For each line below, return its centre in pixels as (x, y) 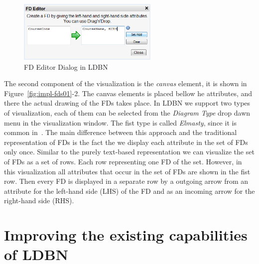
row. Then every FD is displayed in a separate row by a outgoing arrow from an (126, 181)
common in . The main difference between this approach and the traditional (121, 132)
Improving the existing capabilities (126, 235)
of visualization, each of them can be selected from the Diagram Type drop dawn (127, 112)
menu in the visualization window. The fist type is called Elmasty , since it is (120, 122)
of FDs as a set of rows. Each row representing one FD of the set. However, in (123, 161)
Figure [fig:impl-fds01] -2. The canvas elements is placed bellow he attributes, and (128, 93)
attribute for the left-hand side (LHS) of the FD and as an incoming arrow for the (129, 191)
